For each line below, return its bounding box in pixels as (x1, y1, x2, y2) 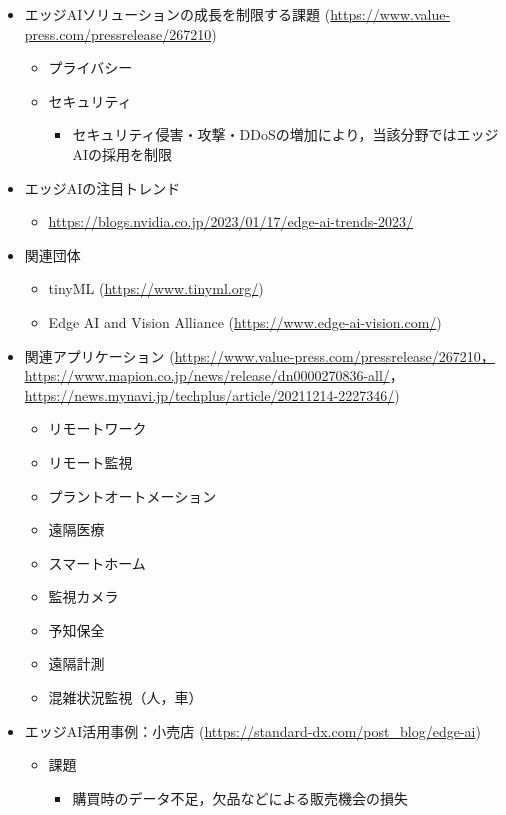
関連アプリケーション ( (24, 345, 175, 366)
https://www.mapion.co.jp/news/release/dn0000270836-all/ (24, 365, 390, 386)
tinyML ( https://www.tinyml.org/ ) (48, 278, 264, 299)
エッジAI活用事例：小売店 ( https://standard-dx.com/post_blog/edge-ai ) (24, 720, 481, 741)
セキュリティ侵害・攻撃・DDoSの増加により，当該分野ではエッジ (72, 124, 499, 145)
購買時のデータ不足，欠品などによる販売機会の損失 (72, 787, 408, 808)
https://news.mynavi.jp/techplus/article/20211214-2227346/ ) (24, 384, 400, 405)
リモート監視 (48, 451, 133, 472)
